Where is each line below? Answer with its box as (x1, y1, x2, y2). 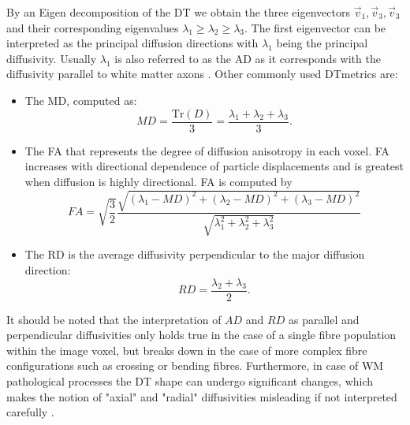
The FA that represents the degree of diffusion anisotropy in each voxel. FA (24, 142, 389, 158)
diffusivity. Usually (6, 50, 97, 66)
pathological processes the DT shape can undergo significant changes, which (6, 373, 374, 389)
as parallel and (288, 311, 360, 327)
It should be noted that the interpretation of (6, 311, 222, 327)
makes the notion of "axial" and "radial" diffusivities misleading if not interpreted (6, 388, 397, 404)
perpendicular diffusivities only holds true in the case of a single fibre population (6, 326, 397, 343)
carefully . (6, 404, 54, 420)
